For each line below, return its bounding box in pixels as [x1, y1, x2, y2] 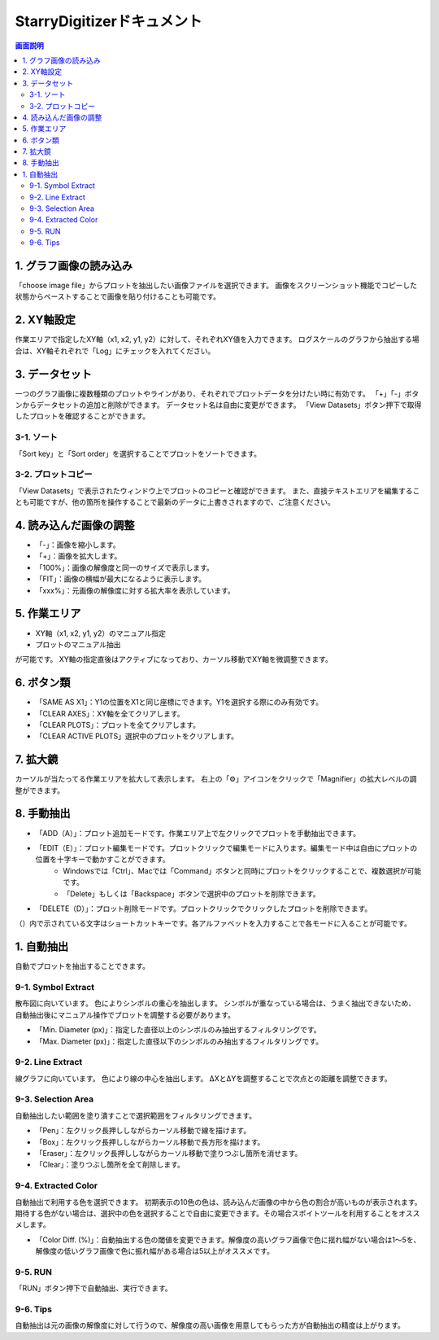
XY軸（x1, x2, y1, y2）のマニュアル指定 [35, 628, 167, 638]
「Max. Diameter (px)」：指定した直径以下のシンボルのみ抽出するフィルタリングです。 [35, 1036, 324, 1046]
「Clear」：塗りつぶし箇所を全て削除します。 [35, 1160, 185, 1170]
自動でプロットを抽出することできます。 [15, 961, 150, 971]
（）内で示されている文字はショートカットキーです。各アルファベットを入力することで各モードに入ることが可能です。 [15, 918, 412, 928]
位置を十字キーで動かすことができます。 [35, 855, 170, 865]
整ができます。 [15, 786, 65, 795]
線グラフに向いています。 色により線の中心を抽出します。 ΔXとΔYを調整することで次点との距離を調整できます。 [15, 1073, 392, 1083]
